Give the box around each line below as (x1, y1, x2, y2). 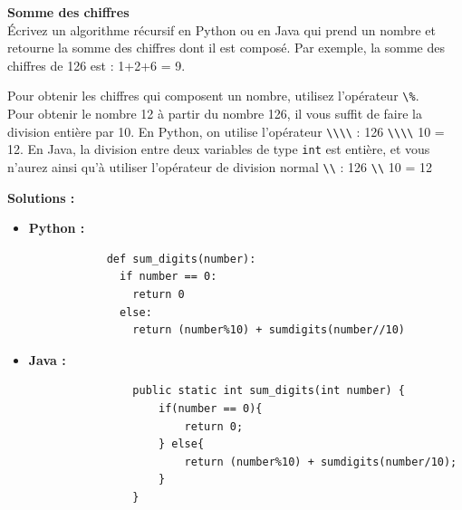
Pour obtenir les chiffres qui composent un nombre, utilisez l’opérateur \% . (7, 86, 419, 105)
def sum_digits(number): (106, 252, 256, 265)
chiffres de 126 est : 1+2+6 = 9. (7, 55, 186, 74)
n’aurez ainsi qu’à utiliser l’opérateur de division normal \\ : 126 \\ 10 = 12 (7, 157, 432, 176)
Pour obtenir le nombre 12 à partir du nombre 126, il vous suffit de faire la (7, 104, 422, 123)
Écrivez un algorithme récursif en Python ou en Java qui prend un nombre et (7, 20, 437, 39)
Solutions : (7, 188, 75, 207)
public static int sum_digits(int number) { (132, 384, 406, 398)
